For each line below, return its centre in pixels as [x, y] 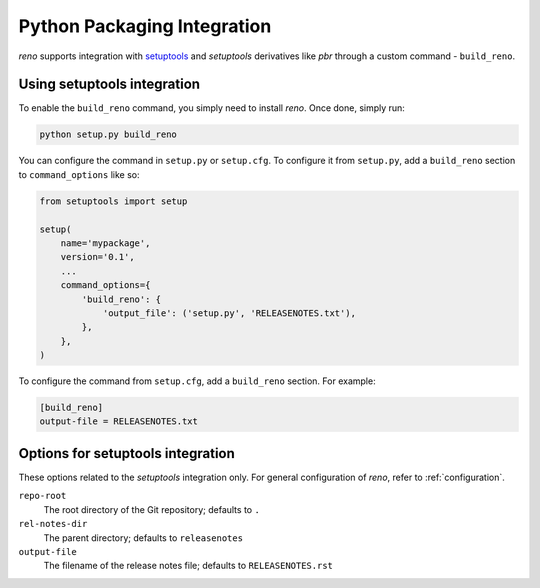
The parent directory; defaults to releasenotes [143, 537]
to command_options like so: [79, 174]
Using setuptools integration [109, 84]
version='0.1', [97, 257]
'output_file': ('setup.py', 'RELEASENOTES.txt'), [229, 313]
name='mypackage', [105, 243]
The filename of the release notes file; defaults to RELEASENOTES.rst [188, 566]
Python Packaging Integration [145, 26]
